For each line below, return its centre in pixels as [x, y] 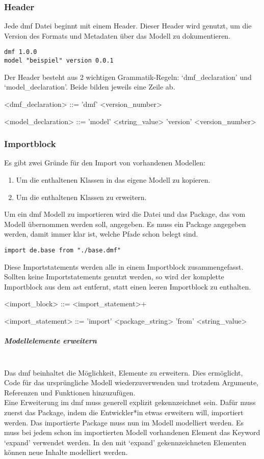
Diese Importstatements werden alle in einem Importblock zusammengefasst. [124, 266]
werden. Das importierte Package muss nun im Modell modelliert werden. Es [124, 422]
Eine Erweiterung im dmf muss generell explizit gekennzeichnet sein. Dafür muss [130, 402]
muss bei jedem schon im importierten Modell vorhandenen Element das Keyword [132, 432]
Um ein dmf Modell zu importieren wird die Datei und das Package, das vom [125, 214]
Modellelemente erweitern [50, 341]
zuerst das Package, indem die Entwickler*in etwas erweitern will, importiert [124, 412]
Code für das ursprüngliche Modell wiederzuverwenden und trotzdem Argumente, [131, 382]
